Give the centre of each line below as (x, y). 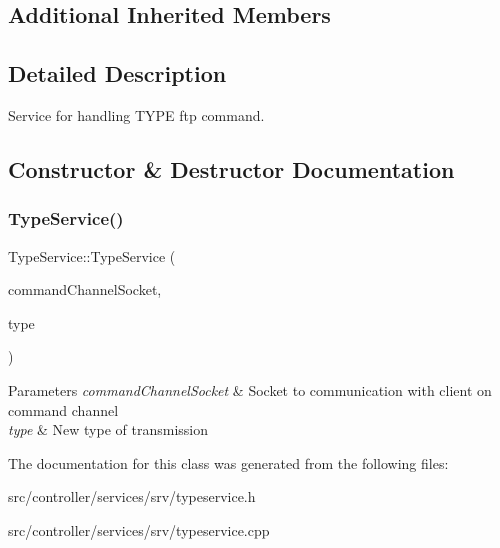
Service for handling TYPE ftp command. (136, 114)
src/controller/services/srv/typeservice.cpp (139, 529)
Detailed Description (117, 73)
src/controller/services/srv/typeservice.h (132, 496)
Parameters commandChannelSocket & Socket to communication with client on (250, 389)
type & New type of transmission (108, 429)
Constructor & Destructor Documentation (231, 168)
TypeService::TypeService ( (92, 255)
